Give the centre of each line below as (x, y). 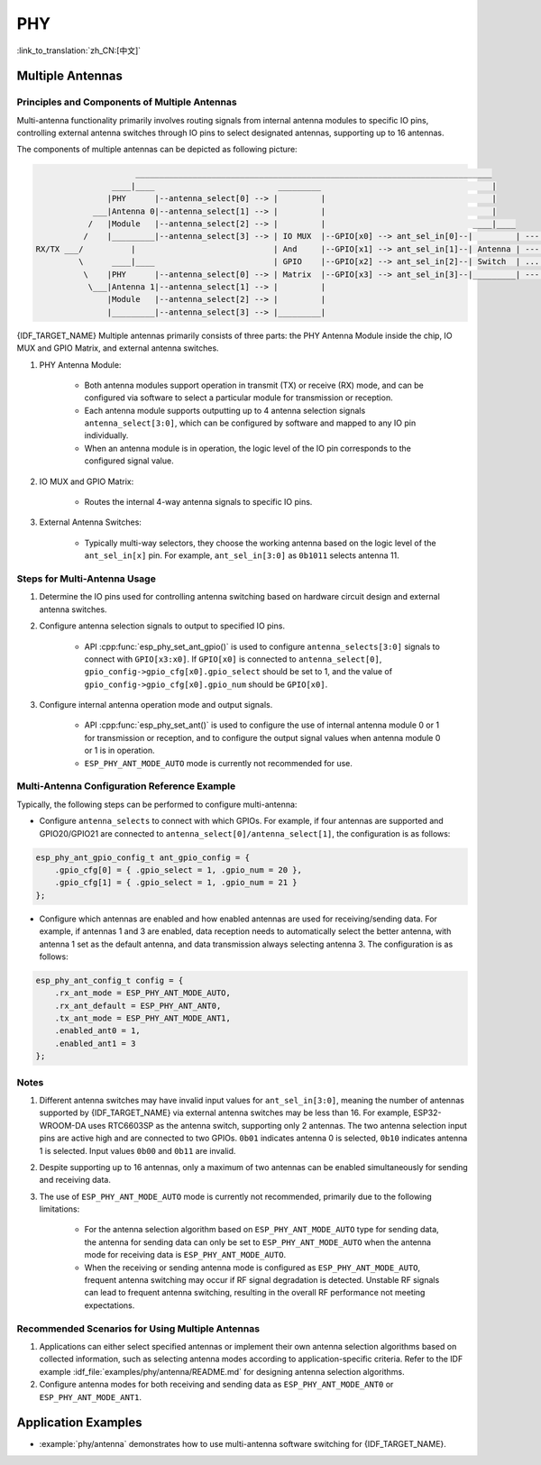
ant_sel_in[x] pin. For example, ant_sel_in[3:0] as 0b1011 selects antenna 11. (242, 555)
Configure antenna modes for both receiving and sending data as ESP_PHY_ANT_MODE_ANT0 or (216, 1385)
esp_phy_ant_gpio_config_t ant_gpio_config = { (142, 857)
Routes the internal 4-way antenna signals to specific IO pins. (198, 502)
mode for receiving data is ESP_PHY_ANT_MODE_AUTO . (185, 1255)
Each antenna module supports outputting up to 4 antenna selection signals (225, 410)
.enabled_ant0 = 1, (98, 1031)
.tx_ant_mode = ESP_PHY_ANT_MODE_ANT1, (143, 1018)
